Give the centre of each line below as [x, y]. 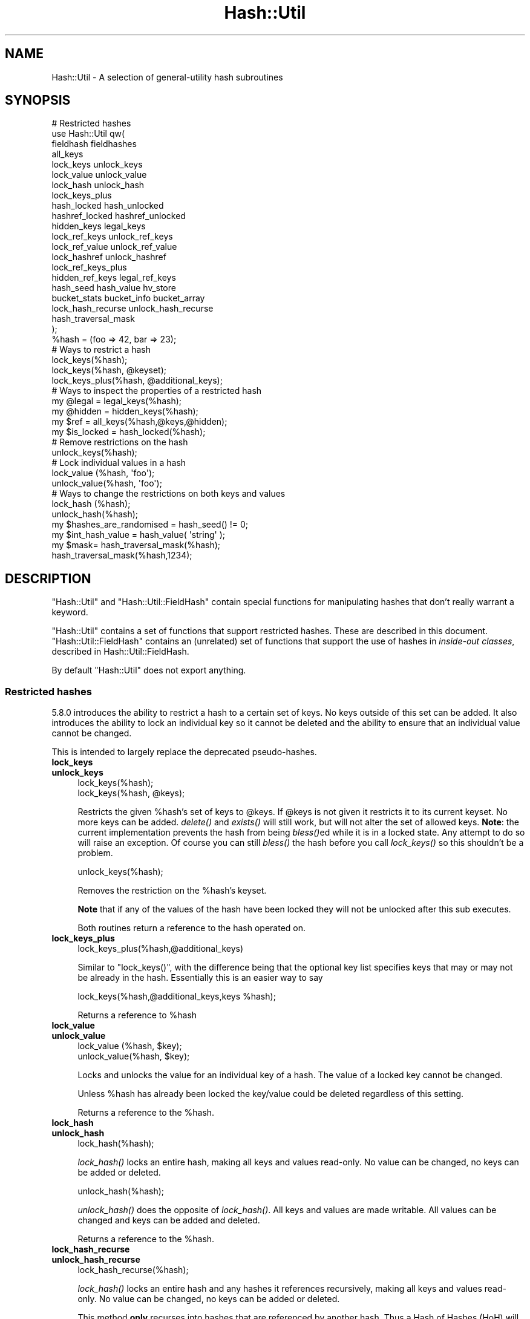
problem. [95, 853]
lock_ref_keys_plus [89, 267]
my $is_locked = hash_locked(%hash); [129, 432]
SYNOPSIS [38, 100]
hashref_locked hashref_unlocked [119, 216]
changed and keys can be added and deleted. [169, 1220]
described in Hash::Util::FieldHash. [120, 652]
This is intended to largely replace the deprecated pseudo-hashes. [184, 752]
